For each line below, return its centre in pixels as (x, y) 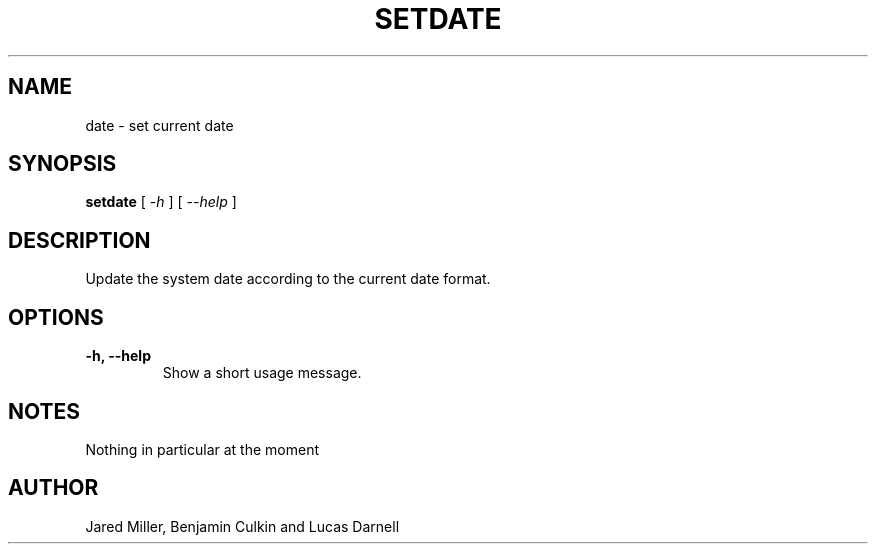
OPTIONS (56, 317)
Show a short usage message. (262, 373)
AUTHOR (53, 488)
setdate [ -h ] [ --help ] (161, 202)
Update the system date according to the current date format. (288, 279)
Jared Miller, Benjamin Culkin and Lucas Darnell (242, 526)
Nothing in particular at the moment (202, 449)
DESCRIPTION (79, 240)
